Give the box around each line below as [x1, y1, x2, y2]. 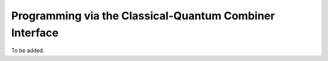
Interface [11, 26, 59, 39]
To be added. [11, 47, 45, 54]
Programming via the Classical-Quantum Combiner [11, 9, 275, 22]
